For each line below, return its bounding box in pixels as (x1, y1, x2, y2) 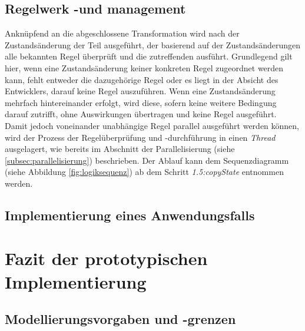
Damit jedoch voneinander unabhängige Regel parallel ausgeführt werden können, (5, 119, 300, 131)
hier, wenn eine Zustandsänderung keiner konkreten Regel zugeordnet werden (5, 61, 284, 74)
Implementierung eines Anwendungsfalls (5, 206, 255, 224)
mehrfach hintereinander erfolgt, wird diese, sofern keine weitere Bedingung (5, 96, 277, 108)
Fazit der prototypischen (5, 246, 208, 270)
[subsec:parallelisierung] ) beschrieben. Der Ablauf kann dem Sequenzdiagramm (5, 154, 289, 166)
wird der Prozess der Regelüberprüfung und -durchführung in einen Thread (5, 131, 276, 143)
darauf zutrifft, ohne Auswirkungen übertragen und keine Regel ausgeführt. (5, 108, 277, 120)
